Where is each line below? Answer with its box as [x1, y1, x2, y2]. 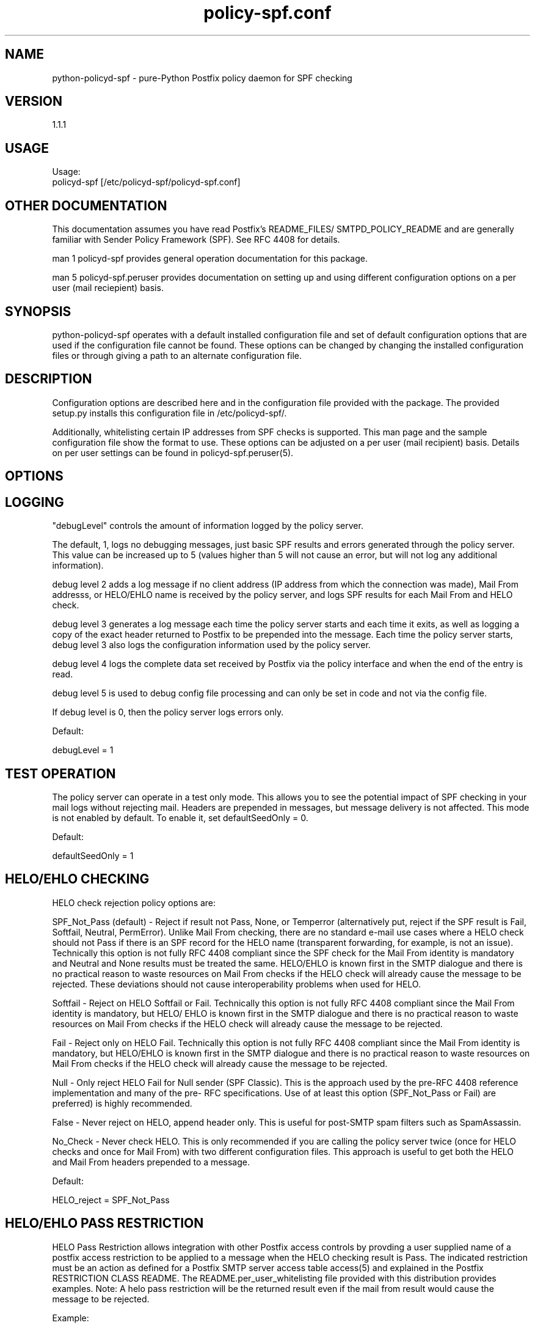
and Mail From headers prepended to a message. [52, 1156, 250, 1167]
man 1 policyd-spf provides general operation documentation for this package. [52, 253, 368, 264]
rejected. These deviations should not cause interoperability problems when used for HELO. [52, 978, 421, 989]
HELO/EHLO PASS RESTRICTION [5, 1215, 204, 1231]
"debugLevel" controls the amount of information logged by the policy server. [52, 520, 363, 531]
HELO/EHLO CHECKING [5, 871, 150, 887]
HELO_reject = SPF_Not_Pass [52, 1194, 170, 1205]
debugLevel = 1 [52, 745, 114, 756]
